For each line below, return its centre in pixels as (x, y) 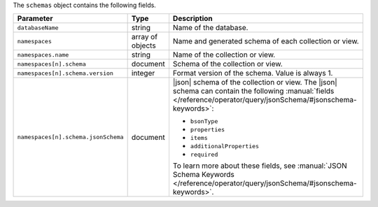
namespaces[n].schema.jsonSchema (70, 137)
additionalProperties (224, 147)
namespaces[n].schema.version (65, 73)
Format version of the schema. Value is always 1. (253, 73)
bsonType (204, 121)
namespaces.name (43, 55)
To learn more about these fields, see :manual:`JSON (260, 166)
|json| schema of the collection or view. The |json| (255, 83)
